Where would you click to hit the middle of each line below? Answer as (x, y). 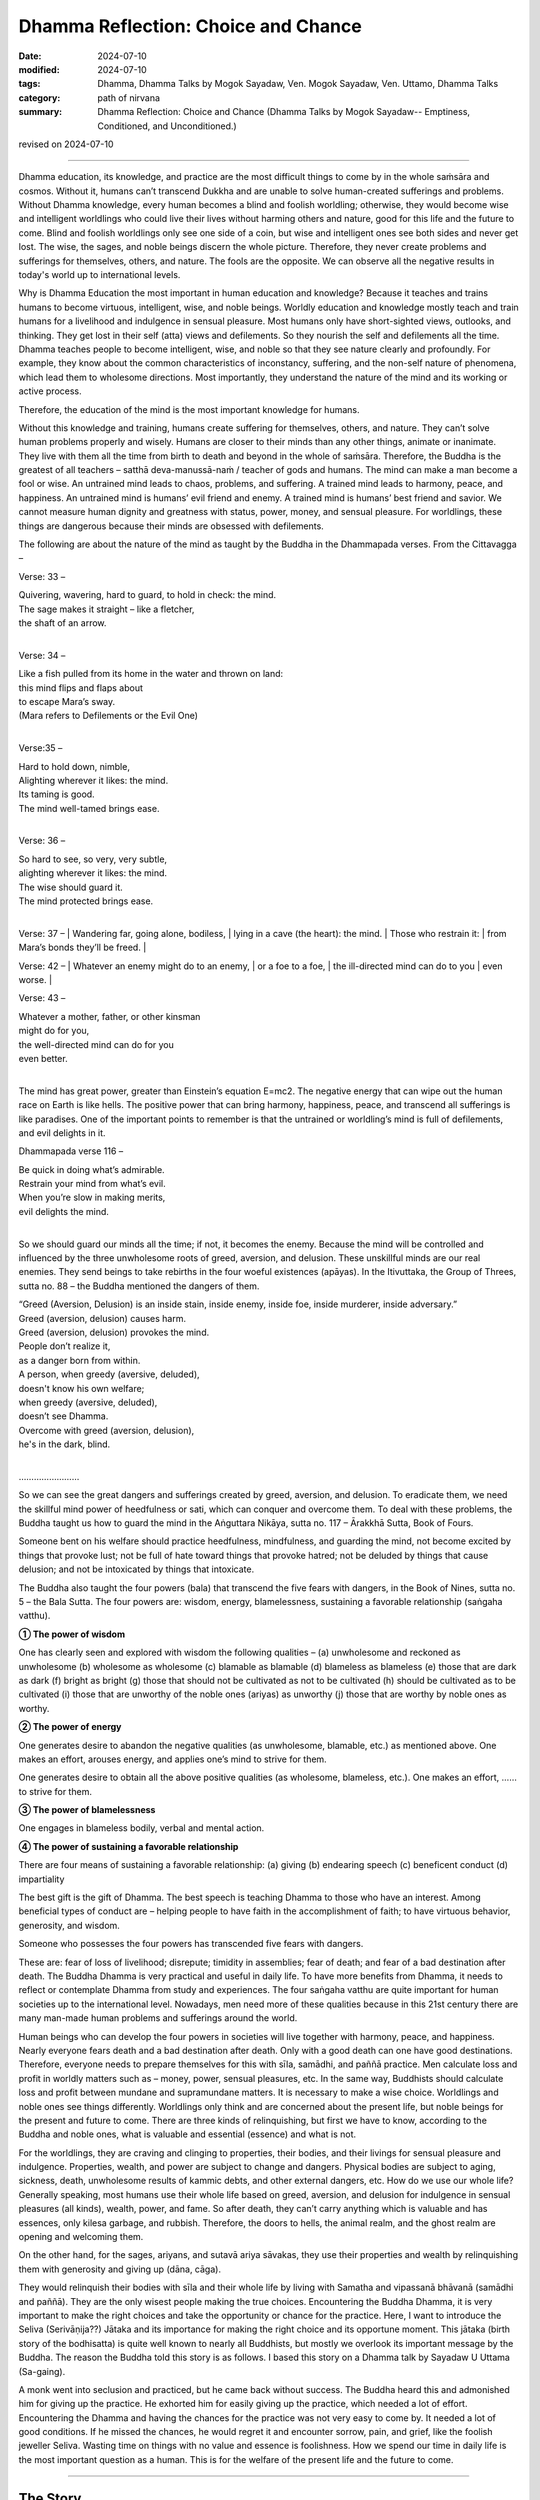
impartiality (41, 1879)
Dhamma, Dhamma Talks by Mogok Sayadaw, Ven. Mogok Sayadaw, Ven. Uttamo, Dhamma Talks (298, 84)
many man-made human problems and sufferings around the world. (158, 2018)
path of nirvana (128, 97)
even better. (43, 1058)
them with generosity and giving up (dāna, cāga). (120, 2269)
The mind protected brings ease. (86, 901)
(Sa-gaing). (42, 2371)
